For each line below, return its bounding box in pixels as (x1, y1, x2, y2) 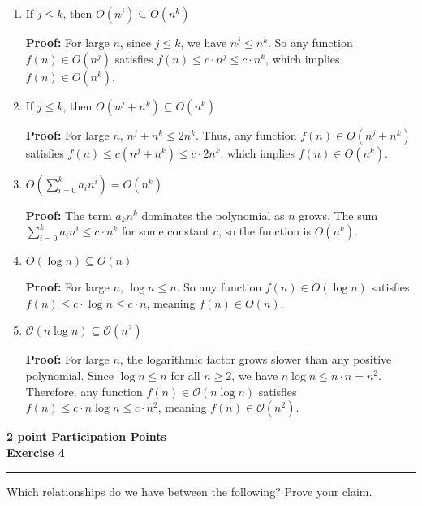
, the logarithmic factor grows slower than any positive (119, 351, 392, 368)
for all (170, 366, 200, 383)
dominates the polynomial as (141, 206, 285, 223)
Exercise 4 (6, 443, 65, 460)
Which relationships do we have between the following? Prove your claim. (6, 483, 372, 500)
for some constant (121, 222, 210, 240)
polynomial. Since (25, 366, 114, 383)
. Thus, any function (196, 126, 297, 143)
